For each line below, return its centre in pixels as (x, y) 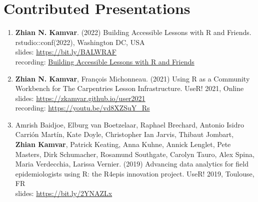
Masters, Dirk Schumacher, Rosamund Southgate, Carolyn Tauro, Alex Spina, (135, 154)
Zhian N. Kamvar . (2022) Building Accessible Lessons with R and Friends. (133, 32)
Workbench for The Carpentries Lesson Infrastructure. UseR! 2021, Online (129, 88)
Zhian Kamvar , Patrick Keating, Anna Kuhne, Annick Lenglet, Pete (123, 144)
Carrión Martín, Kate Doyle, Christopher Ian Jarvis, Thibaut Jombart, (124, 134)
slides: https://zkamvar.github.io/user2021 (80, 98)
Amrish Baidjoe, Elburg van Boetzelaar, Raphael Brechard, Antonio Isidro (129, 124)
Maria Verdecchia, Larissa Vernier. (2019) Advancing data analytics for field (132, 164)
